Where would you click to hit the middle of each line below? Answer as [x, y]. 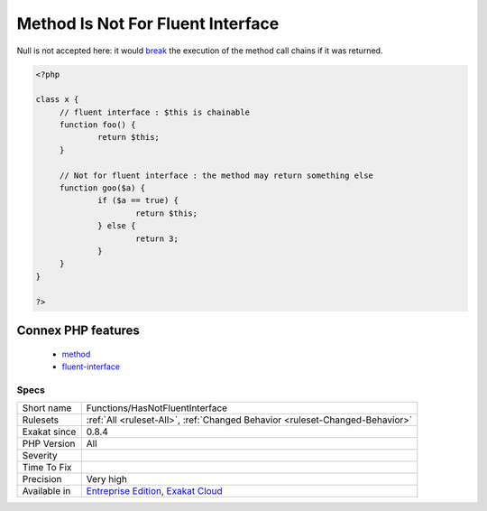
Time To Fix [47, 468]
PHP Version [49, 444]
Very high [107, 479]
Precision [42, 479]
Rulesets [40, 420]
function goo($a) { [102, 188]
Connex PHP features [78, 330]
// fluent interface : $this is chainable [154, 112]
